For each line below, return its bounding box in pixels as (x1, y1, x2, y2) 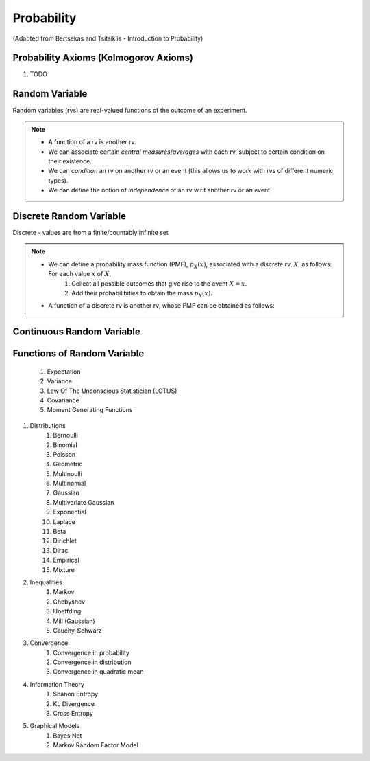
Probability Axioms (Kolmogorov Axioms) (12, 52, 193, 64)
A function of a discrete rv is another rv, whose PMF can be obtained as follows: (48, 302, 275, 310)
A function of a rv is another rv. (48, 138, 136, 146)
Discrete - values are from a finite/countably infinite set (12, 229, 169, 236)
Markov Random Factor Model (53, 741, 138, 749)
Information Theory (29, 680, 85, 688)
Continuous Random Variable (12, 326, 140, 338)
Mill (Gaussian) (53, 617, 95, 625)
